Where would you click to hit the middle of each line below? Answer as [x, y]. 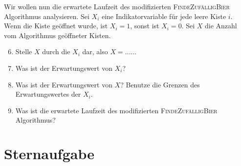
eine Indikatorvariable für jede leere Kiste [164, 16]
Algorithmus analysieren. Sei [47, 16]
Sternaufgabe [49, 154]
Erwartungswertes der [48, 94]
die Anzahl [221, 26]
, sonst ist [145, 26]
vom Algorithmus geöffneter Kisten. [57, 35]
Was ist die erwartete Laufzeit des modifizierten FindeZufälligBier [116, 110]
